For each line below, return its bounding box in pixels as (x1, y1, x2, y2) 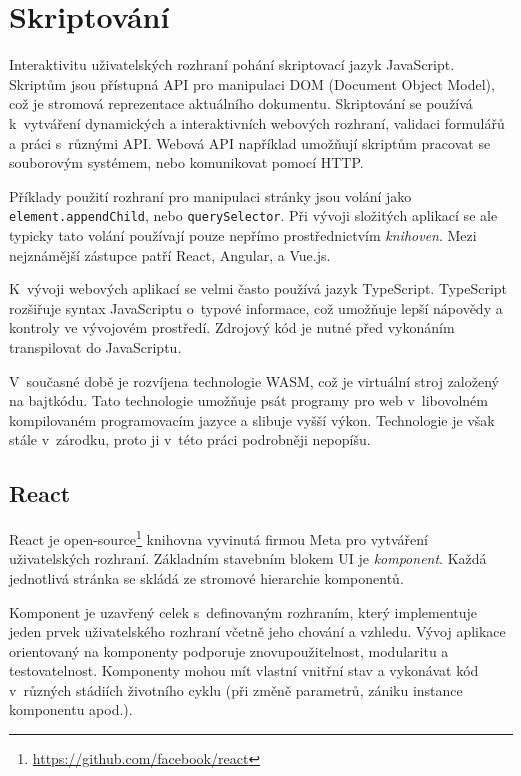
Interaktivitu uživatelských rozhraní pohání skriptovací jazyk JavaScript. (9, 54, 455, 75)
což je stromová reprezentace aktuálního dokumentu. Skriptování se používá (9, 93, 473, 114)
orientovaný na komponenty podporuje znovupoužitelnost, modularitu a (9, 640, 449, 661)
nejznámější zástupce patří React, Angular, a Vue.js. (9, 244, 331, 265)
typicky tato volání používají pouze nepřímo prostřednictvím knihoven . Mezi (9, 224, 477, 245)
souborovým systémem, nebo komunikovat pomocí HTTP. (9, 152, 364, 173)
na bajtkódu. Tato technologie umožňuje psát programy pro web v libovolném (9, 390, 488, 411)
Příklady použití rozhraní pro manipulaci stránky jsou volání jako (9, 185, 412, 206)
